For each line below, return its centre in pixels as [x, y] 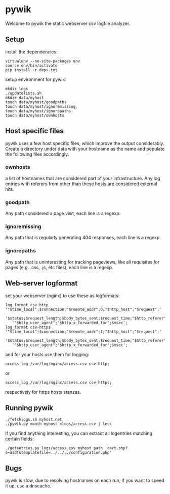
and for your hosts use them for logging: [47, 354]
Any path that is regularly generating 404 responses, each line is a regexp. [83, 238]
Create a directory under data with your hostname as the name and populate [85, 149]
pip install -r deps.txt [31, 70]
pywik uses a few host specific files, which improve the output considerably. [85, 143]
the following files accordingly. [37, 154]
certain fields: [19, 439]
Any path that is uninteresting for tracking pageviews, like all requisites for [82, 262]
